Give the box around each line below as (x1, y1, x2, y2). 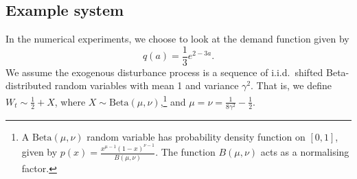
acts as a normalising (260, 145, 349, 159)
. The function (155, 145, 216, 159)
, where (54, 94, 86, 108)
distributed (5, 78, 52, 93)
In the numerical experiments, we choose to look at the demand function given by (5, 32, 349, 46)
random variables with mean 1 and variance (54, 78, 239, 93)
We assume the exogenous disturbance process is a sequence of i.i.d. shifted (5, 64, 323, 79)
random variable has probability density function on (87, 129, 306, 143)
